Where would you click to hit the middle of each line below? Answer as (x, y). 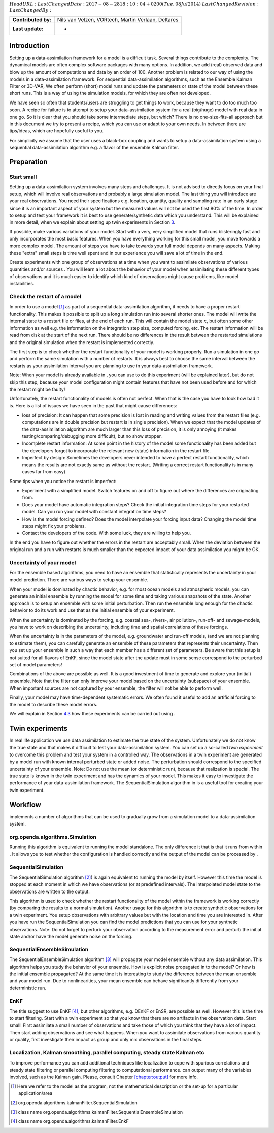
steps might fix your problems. (54, 526)
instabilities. (22, 284)
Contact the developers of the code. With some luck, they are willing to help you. (107, 533)
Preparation (28, 162)
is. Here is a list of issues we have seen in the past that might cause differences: (93, 405)
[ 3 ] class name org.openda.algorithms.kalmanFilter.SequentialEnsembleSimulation (97, 1112)
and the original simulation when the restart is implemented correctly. (82, 342)
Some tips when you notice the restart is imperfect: (63, 481)
